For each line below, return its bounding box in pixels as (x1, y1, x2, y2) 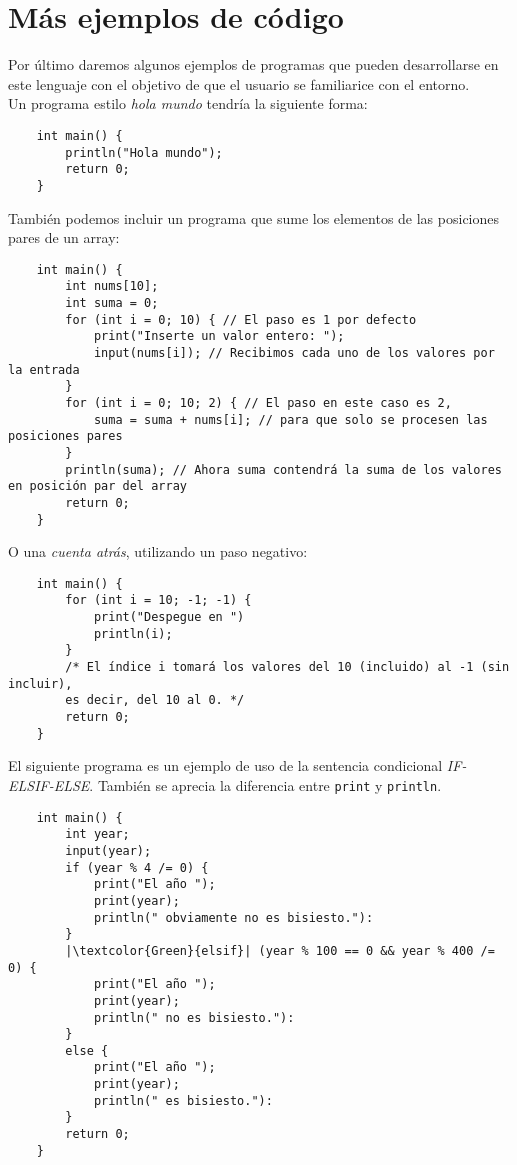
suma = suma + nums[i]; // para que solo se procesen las (93, 412, 488, 427)
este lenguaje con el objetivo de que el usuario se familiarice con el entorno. (8, 73, 470, 94)
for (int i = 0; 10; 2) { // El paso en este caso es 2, (65, 395, 452, 410)
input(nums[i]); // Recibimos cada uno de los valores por (93, 346, 495, 360)
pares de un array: (8, 227, 120, 248)
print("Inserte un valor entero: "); (93, 329, 345, 344)
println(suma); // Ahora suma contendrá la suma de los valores (65, 462, 502, 477)
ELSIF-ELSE (8, 774, 90, 795)
